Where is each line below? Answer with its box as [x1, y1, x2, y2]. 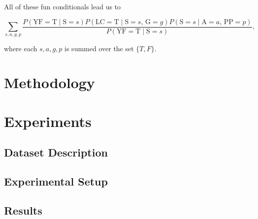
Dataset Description [4, 145, 108, 160]
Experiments [4, 111, 92, 131]
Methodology [4, 72, 95, 93]
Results [4, 202, 42, 218]
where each [4, 43, 37, 54]
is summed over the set [64, 43, 134, 54]
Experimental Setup [4, 173, 108, 188]
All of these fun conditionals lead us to [4, 1, 121, 11]
